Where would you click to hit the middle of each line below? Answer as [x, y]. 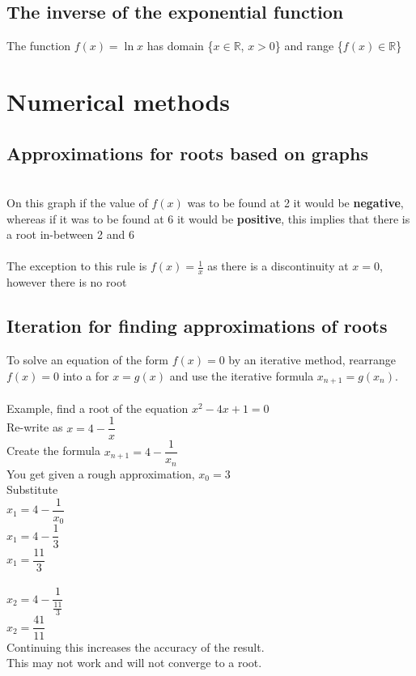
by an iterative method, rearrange [312, 359]
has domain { [180, 46]
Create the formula [53, 451]
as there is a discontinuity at [278, 266]
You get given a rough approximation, [101, 473]
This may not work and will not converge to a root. [134, 663]
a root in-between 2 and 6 [70, 234]
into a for [86, 375]
